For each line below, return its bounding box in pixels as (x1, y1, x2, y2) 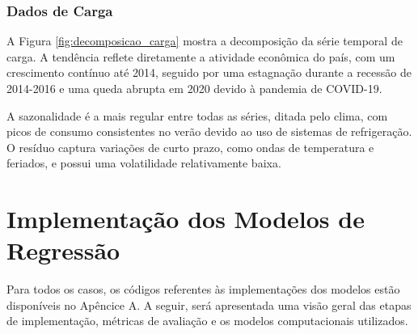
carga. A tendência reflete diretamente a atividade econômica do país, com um (6, 48, 395, 65)
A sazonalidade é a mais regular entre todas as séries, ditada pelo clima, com (6, 107, 388, 124)
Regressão (6, 234, 120, 267)
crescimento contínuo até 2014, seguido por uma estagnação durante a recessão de (6, 64, 412, 81)
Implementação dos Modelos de (6, 202, 365, 235)
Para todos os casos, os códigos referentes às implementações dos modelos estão (6, 281, 400, 298)
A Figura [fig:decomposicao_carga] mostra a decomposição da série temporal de (6, 32, 403, 49)
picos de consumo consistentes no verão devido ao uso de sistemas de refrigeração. (6, 123, 412, 140)
